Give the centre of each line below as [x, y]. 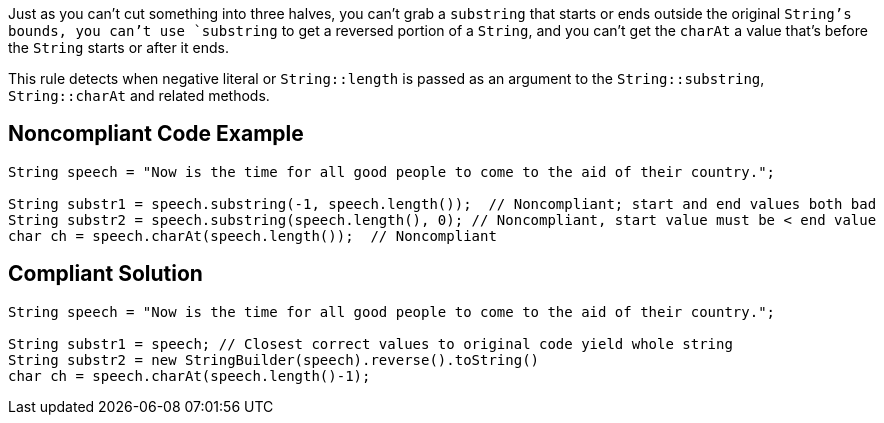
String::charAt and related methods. [139, 95]
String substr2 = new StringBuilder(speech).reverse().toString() [274, 359]
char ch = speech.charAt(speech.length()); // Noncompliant [252, 235]
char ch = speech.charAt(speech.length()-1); [189, 375]
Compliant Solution [105, 274]
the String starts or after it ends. [118, 47]
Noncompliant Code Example [156, 134]
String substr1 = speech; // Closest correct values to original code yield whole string [370, 343]
